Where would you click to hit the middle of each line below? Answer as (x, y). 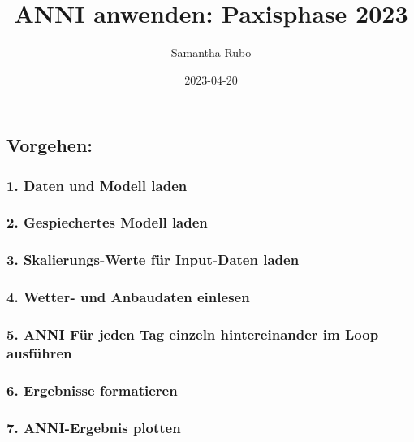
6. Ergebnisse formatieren (92, 390)
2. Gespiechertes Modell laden (107, 222)
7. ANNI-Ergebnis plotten (94, 427)
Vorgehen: (50, 145)
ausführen (39, 352)
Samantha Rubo (211, 52)
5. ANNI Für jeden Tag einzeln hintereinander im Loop (193, 334)
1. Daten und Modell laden (97, 185)
